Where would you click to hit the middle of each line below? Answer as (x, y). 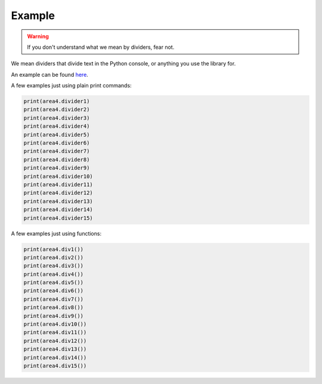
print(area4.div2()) (53, 257)
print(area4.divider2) (57, 110)
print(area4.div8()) (53, 307)
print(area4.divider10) (58, 176)
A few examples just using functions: (56, 233)
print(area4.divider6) (57, 143)
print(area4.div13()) (55, 349)
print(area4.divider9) (57, 168)
